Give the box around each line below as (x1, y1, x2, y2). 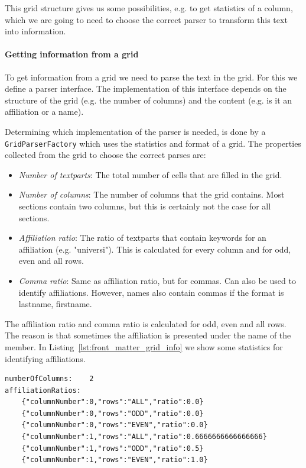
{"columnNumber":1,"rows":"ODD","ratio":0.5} (21, 444, 204, 453)
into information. (5, 25, 66, 37)
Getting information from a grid (5, 48, 139, 60)
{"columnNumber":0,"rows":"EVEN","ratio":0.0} (21, 421, 208, 430)
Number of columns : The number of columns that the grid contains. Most (18, 188, 285, 201)
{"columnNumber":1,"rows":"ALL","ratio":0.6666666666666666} (21, 433, 267, 441)
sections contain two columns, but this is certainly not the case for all (18, 199, 271, 212)
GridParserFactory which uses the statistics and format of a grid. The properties (5, 137, 301, 149)
